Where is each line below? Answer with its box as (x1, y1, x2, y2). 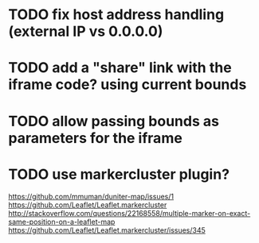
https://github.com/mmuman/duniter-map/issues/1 (8, 191, 174, 201)
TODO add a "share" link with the (8, 59, 233, 77)
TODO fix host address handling (8, 6, 225, 24)
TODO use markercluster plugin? (8, 165, 230, 183)
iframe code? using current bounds (8, 75, 247, 94)
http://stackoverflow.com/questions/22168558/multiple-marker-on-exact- (8, 208, 251, 218)
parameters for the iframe (8, 129, 183, 147)
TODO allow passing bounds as (8, 112, 219, 130)
